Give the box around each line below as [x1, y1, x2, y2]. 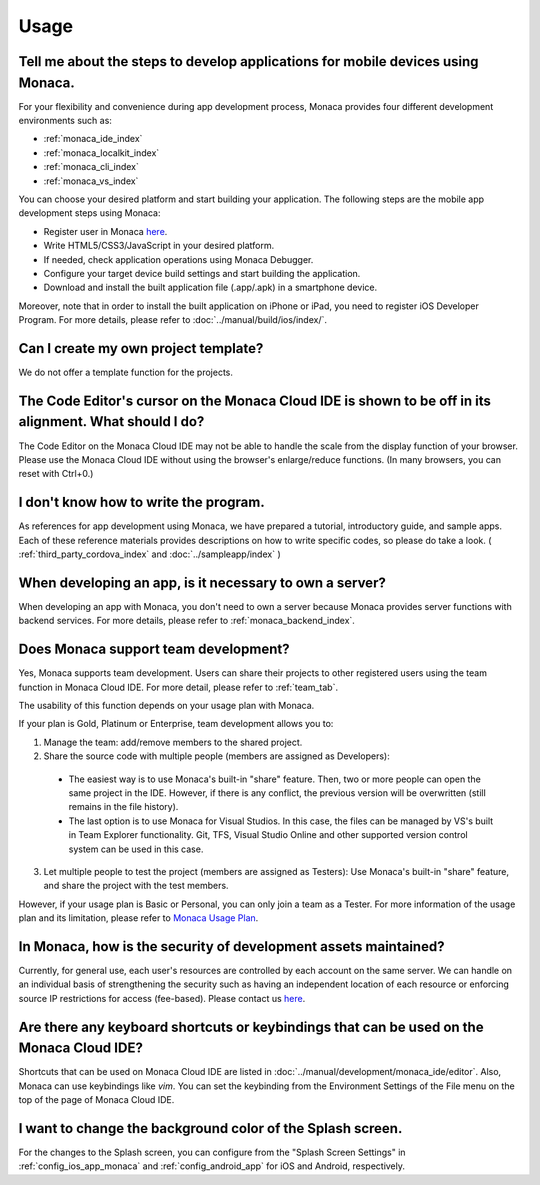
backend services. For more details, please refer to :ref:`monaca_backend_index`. [18, 615, 355, 627]
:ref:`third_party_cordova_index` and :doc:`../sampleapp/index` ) [18, 548, 281, 560]
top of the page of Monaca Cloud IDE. [18, 1094, 175, 1106]
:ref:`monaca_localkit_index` [43, 146, 160, 159]
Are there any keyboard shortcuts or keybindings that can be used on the [18, 1018, 484, 1035]
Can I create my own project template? [18, 340, 264, 357]
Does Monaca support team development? [18, 641, 290, 658]
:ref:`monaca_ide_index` [43, 133, 143, 145]
